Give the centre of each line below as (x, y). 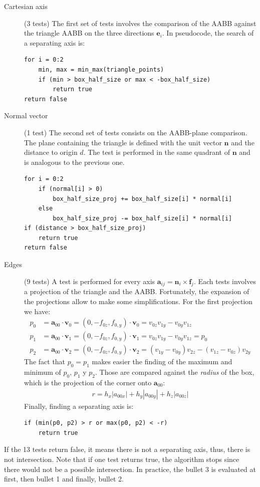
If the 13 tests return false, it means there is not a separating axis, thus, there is (127, 449)
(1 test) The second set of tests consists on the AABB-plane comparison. (136, 132)
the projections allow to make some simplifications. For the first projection (139, 301)
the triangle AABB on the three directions (89, 33)
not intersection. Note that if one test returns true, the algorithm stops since (122, 459)
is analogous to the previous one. (74, 162)
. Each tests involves (225, 281)
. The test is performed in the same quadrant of (157, 152)
